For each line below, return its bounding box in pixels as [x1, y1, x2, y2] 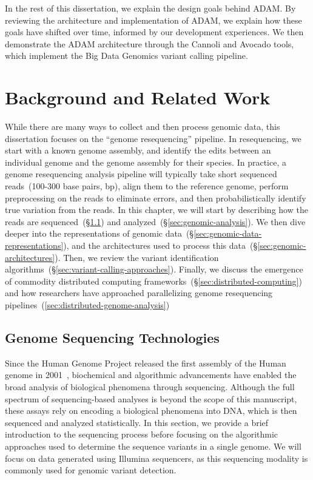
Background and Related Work [5, 85, 271, 110]
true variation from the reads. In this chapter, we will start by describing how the [5, 203, 308, 216]
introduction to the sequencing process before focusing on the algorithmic [5, 428, 278, 441]
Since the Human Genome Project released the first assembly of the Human [5, 356, 286, 369]
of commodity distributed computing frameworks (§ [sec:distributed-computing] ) [5, 274, 302, 287]
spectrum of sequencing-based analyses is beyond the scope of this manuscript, [5, 392, 297, 405]
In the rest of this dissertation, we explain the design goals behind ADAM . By [5, 2, 296, 14]
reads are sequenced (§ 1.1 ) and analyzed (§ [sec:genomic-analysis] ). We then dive [5, 215, 306, 228]
